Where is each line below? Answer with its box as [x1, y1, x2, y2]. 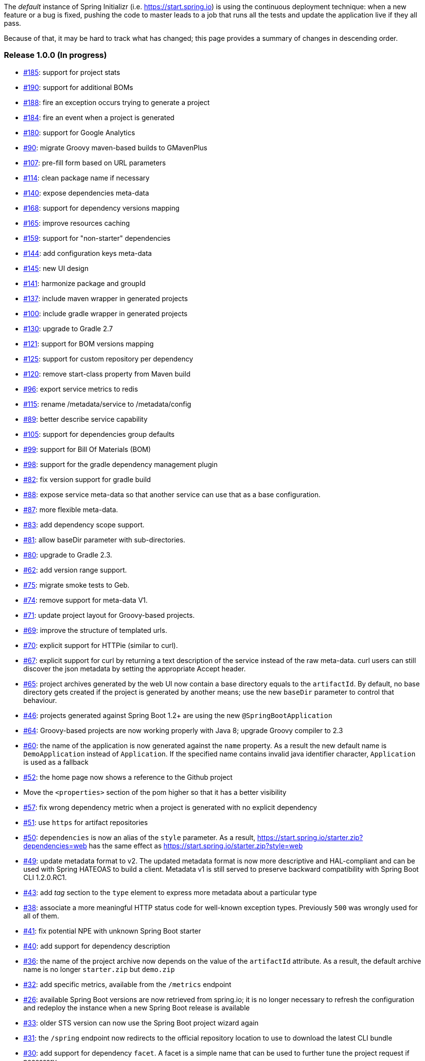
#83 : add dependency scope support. [23, 520, 145, 529]
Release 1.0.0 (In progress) [4, 50, 107, 60]
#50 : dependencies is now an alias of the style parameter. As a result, [23, 833, 256, 842]
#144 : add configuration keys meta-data [23, 249, 152, 257]
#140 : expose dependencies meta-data [23, 188, 149, 197]
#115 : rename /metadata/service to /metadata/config [23, 399, 192, 408]
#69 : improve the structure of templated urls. [23, 626, 167, 634]
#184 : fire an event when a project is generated [23, 113, 175, 122]
